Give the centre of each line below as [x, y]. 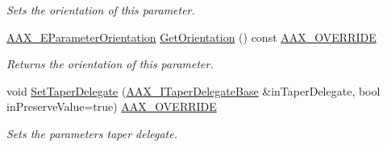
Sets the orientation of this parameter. [101, 10]
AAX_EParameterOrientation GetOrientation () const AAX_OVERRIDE [191, 37]
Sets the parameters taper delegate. [92, 133]
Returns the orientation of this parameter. [110, 64]
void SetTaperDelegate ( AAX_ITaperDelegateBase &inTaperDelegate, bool [193, 90]
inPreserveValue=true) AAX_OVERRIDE [112, 106]
